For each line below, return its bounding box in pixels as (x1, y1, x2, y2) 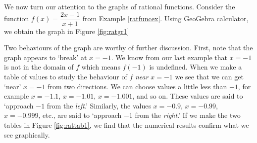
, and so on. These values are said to (132, 91, 243, 101)
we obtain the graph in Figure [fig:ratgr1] (4, 26, 129, 36)
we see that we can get (175, 71, 244, 82)
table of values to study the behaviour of (4, 71, 127, 82)
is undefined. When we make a (149, 62, 242, 72)
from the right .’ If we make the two (135, 110, 241, 120)
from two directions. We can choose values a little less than (48, 81, 227, 91)
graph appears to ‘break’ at (4, 52, 87, 62)
